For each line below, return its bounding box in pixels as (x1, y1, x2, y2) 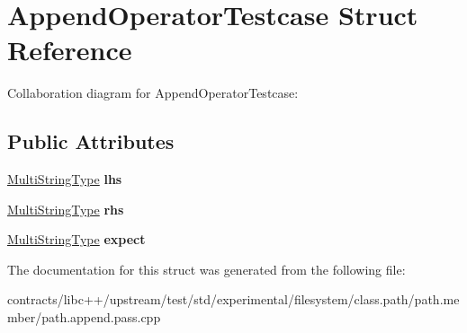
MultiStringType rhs (7, 199, 124, 218)
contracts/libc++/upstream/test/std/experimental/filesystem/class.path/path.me (7, 290, 460, 309)
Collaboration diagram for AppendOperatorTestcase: (7, 83, 299, 102)
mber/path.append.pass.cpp (7, 308, 161, 327)
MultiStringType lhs (7, 170, 122, 188)
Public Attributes (7, 127, 175, 155)
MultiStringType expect (7, 230, 146, 249)
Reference (7, 31, 132, 68)
